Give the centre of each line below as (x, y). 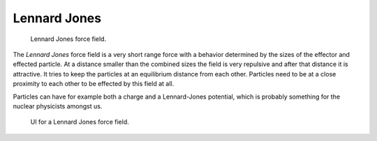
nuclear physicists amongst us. (58, 106)
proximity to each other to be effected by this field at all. (94, 84)
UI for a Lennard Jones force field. (80, 122)
